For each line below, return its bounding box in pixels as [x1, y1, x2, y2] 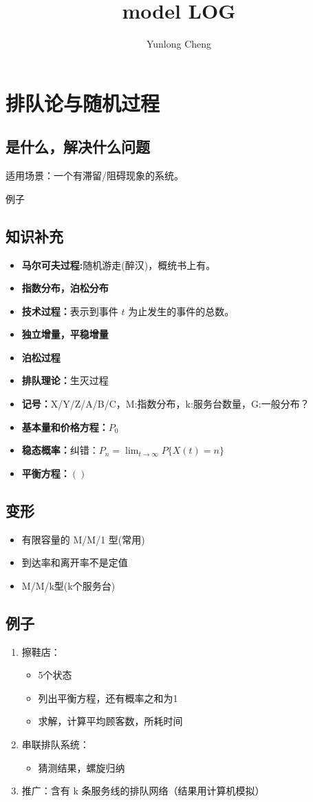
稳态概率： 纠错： [21, 443, 99, 457]
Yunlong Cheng [146, 37, 212, 51]
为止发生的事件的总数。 [128, 303, 235, 318]
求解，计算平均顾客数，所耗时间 [38, 714, 183, 728]
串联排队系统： [21, 737, 89, 751]
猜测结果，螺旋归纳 [38, 760, 125, 774]
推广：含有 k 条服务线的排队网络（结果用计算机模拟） [21, 783, 265, 798]
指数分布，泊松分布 [21, 281, 109, 295]
